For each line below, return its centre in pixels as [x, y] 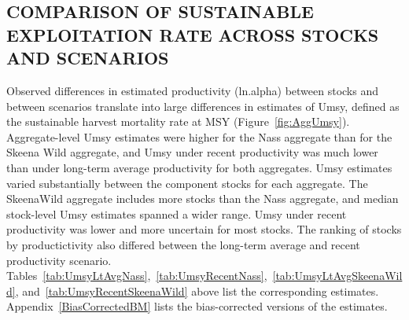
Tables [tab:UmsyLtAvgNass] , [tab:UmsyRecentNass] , [137, 276]
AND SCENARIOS [88, 58]
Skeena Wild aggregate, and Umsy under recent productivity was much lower [192, 152]
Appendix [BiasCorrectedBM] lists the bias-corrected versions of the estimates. [197, 306]
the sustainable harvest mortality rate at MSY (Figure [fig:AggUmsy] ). [178, 121]
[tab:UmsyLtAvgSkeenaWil [337, 276]
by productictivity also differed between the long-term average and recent [183, 244]
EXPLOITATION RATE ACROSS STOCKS [193, 34]
